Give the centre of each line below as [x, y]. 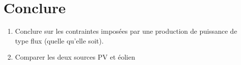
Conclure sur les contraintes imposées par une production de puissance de [126, 31]
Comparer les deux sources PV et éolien [75, 57]
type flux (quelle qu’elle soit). [59, 40]
